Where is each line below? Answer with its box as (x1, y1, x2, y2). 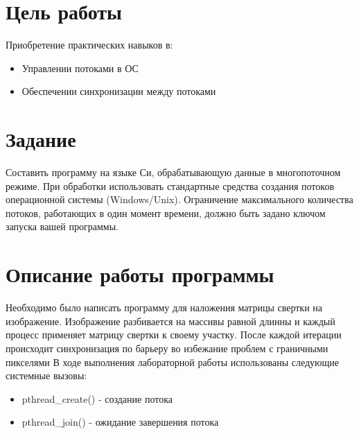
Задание (6, 125, 76, 153)
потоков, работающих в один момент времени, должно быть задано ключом (6, 205, 326, 220)
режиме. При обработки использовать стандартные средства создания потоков (6, 178, 335, 193)
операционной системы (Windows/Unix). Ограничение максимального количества (6, 192, 353, 207)
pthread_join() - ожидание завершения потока (21, 415, 219, 429)
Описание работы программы (6, 260, 274, 288)
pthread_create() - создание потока (21, 391, 173, 406)
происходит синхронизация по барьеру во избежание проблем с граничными (6, 340, 329, 355)
